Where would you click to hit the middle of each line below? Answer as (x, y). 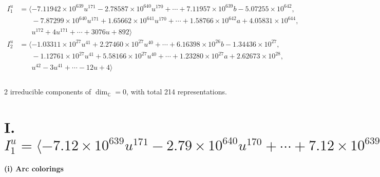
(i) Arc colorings (34, 169)
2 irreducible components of (48, 92)
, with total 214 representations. (177, 92)
